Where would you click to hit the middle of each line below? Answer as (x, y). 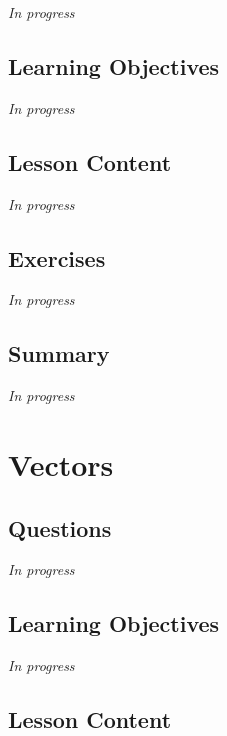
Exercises (57, 257)
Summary (59, 353)
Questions (60, 527)
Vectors (61, 463)
